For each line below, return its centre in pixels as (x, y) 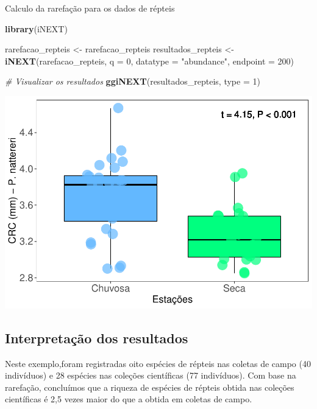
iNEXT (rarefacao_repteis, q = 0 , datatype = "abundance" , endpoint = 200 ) (150, 61)
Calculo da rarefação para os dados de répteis (90, 8)
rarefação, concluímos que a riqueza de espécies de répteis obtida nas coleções (150, 387)
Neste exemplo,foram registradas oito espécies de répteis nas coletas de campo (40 (158, 363)
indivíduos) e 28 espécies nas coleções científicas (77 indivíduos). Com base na (151, 375)
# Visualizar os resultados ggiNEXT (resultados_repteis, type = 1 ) (133, 81)
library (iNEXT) (36, 28)
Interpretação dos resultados (97, 337)
